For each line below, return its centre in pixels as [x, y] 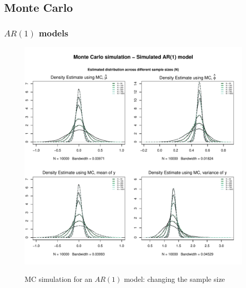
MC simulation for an [58, 279]
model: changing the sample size [174, 279]
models [54, 33]
